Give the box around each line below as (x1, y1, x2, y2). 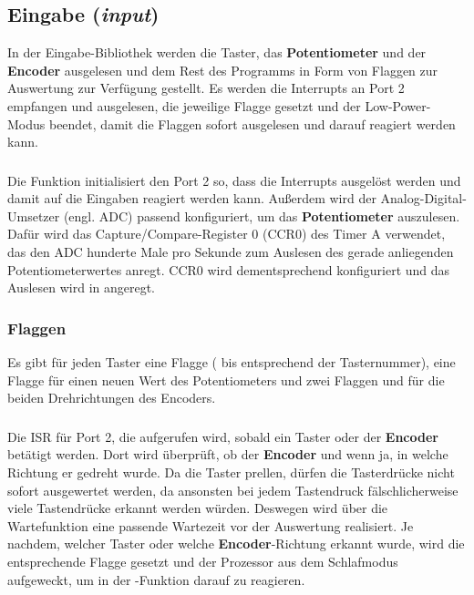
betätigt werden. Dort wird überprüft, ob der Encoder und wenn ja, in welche (7, 445, 448, 464)
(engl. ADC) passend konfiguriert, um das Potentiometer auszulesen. (63, 206, 460, 225)
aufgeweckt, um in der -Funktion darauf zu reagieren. (7, 569, 305, 589)
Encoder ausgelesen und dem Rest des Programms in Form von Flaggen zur (7, 60, 438, 79)
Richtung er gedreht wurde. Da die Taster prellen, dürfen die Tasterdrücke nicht (7, 462, 455, 481)
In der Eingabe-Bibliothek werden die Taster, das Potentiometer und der (7, 43, 427, 62)
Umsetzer (7, 206, 60, 225)
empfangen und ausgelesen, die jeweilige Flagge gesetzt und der (7, 96, 361, 115)
